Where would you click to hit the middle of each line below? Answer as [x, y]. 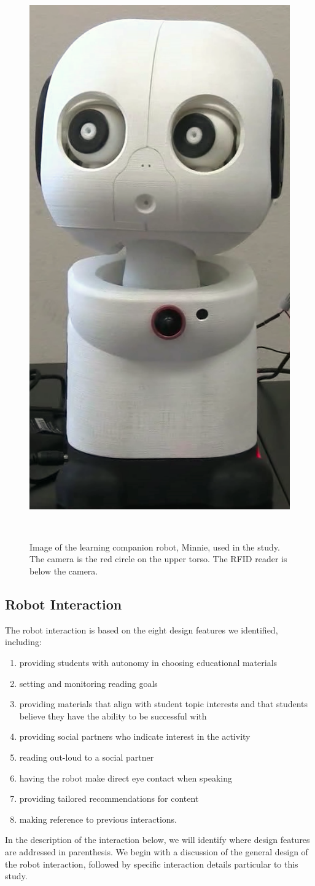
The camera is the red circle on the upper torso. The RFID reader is [158, 559]
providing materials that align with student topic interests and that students [164, 704]
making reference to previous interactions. [98, 819]
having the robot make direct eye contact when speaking [126, 778]
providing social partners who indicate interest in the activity [135, 736]
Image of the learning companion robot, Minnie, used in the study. [155, 547]
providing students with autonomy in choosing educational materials [148, 662]
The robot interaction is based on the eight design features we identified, [142, 629]
